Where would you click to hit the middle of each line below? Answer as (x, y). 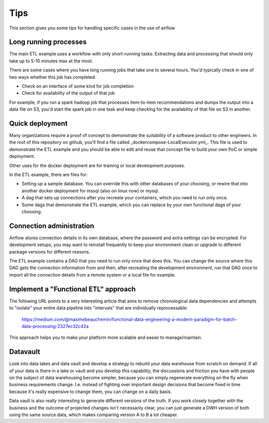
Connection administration (52, 226)
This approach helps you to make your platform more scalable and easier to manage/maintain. (106, 338)
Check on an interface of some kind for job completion (78, 86)
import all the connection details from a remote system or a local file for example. (93, 275)
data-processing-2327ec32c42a (55, 326)
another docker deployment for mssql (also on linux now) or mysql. (90, 191)
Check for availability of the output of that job (68, 93)
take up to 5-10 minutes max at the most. (51, 61)
